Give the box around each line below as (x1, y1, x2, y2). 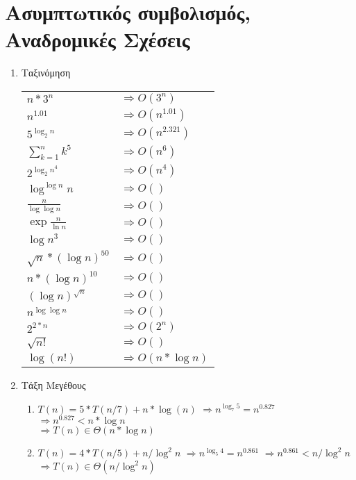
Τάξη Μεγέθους (21, 378, 86, 392)
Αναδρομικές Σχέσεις (5, 25, 190, 53)
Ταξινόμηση (21, 65, 71, 80)
